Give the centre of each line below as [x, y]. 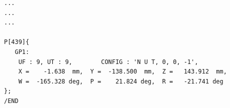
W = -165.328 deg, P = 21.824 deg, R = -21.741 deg [121, 81]
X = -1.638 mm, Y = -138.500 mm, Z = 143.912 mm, [123, 72]
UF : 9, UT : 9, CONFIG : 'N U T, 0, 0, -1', [108, 62]
